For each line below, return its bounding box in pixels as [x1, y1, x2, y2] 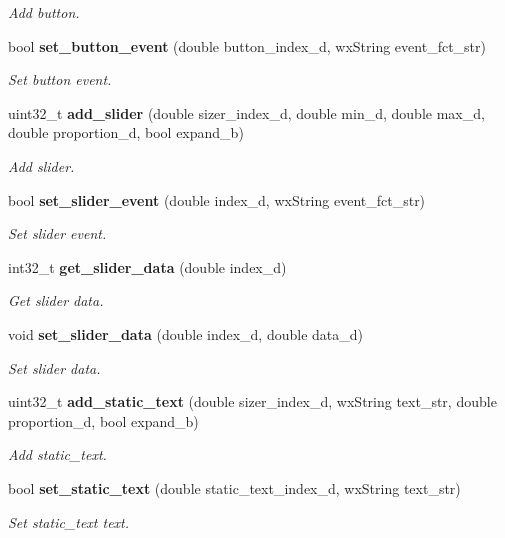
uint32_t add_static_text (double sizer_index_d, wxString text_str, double [8, 391, 497, 412]
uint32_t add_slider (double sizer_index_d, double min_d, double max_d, [8, 102, 485, 123]
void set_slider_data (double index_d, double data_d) [8, 323, 363, 344]
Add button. [8, 2, 80, 22]
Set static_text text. [8, 511, 130, 532]
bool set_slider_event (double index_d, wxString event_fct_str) [8, 189, 426, 210]
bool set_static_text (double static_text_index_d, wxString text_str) [8, 477, 461, 498]
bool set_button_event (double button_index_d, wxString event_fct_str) [8, 35, 486, 56]
